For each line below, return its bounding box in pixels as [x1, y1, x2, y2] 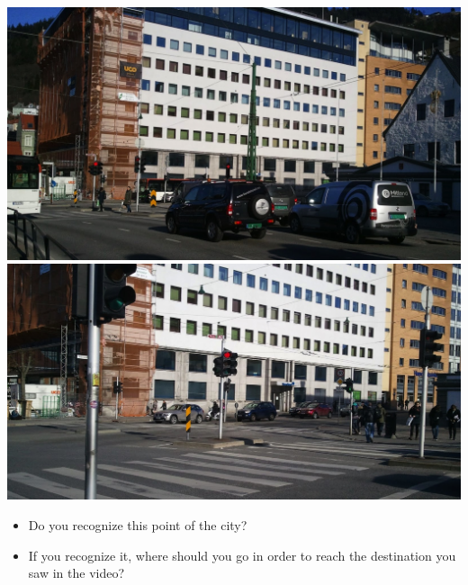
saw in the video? [28, 563, 125, 582]
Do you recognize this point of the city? [28, 516, 247, 535]
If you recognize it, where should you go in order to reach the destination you [28, 545, 456, 564]
